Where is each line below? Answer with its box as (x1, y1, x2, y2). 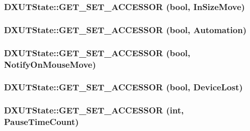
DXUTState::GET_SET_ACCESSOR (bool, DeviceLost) (4, 81, 243, 93)
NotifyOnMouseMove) (4, 58, 96, 70)
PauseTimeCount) (4, 115, 79, 128)
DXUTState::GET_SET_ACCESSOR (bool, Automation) (4, 23, 246, 36)
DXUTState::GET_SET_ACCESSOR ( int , (4, 104, 184, 116)
